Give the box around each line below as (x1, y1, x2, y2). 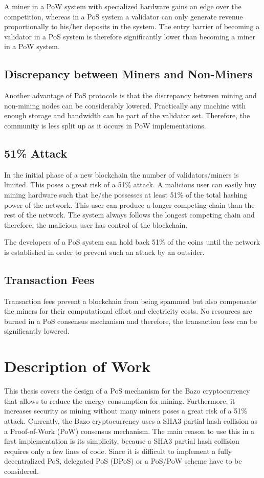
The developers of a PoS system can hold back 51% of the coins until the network (4, 236, 260, 247)
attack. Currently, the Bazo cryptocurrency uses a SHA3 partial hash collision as (4, 415, 258, 426)
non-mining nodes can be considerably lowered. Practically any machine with (4, 100, 246, 111)
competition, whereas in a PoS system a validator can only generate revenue (4, 11, 243, 21)
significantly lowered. (4, 325, 70, 336)
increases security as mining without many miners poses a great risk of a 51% (4, 405, 247, 416)
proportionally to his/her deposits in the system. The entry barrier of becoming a (4, 21, 260, 32)
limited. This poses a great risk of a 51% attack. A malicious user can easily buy (4, 179, 256, 190)
